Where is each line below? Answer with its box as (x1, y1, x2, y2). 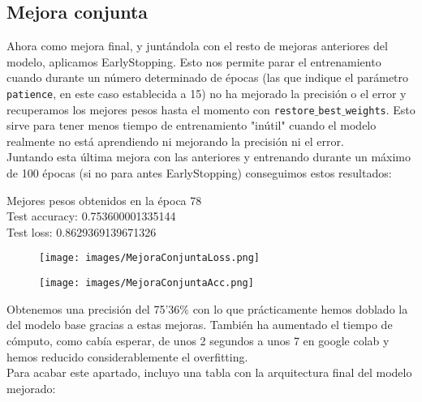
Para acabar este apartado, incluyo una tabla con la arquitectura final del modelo (6, 364, 412, 381)
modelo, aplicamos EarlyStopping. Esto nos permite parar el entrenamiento (6, 53, 381, 70)
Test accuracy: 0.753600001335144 (6, 207, 176, 225)
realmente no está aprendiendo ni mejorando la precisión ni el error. (6, 132, 344, 149)
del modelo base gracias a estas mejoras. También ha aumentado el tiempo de (6, 316, 393, 333)
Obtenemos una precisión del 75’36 (6, 300, 180, 317)
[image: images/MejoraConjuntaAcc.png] (39, 277, 254, 289)
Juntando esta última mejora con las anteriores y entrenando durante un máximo (6, 148, 411, 165)
